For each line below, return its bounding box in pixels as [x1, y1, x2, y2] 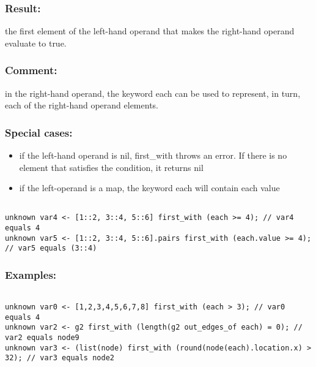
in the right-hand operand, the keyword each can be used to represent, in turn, [5, 86, 301, 99]
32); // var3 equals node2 [5, 354, 114, 363]
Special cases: [5, 124, 73, 140]
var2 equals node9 [5, 333, 79, 342]
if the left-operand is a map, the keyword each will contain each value [19, 181, 280, 194]
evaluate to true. [5, 36, 67, 49]
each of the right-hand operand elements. [5, 99, 158, 112]
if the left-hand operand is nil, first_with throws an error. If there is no [19, 149, 287, 162]
